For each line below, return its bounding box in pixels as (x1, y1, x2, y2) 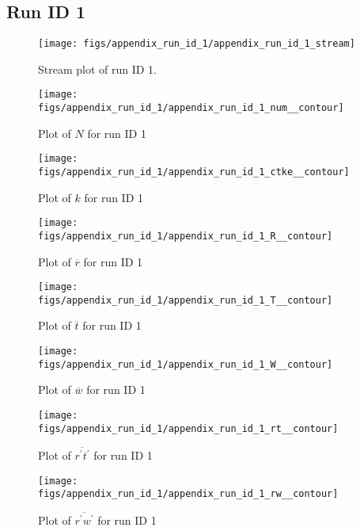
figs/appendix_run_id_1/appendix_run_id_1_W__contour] (38, 358, 333, 370)
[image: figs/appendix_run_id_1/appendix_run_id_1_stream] (38, 38, 355, 50)
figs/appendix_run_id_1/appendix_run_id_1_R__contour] (38, 230, 333, 242)
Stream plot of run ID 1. (38, 60, 157, 77)
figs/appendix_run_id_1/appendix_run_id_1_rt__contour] (38, 422, 339, 434)
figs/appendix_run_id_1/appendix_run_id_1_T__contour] (38, 294, 333, 306)
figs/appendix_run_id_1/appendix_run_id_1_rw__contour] (38, 488, 339, 500)
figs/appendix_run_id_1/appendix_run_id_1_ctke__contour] (38, 166, 350, 178)
